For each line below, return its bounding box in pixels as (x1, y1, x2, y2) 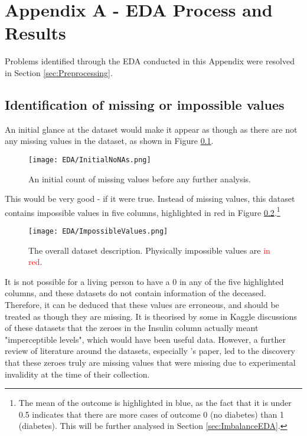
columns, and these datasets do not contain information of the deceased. (5, 287, 266, 299)
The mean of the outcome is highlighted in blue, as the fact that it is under (18, 396, 292, 409)
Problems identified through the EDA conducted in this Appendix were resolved (5, 55, 295, 67)
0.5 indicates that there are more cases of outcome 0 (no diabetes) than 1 (18, 408, 284, 420)
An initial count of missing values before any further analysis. (28, 172, 251, 185)
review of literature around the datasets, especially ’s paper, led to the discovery (5, 345, 295, 357)
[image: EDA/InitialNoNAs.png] (28, 155, 151, 164)
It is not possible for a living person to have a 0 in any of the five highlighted (5, 275, 284, 287)
